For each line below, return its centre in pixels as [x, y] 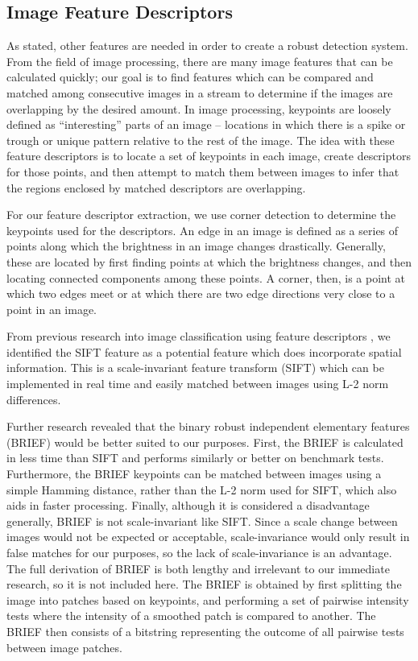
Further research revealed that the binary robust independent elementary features [208, 426]
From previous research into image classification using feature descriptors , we [199, 336]
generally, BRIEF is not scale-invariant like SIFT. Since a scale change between [202, 521]
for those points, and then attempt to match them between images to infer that [203, 171]
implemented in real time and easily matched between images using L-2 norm [198, 384]
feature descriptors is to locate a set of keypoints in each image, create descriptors [209, 156]
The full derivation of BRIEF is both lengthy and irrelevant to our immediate [198, 568]
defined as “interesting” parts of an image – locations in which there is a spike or [206, 124]
